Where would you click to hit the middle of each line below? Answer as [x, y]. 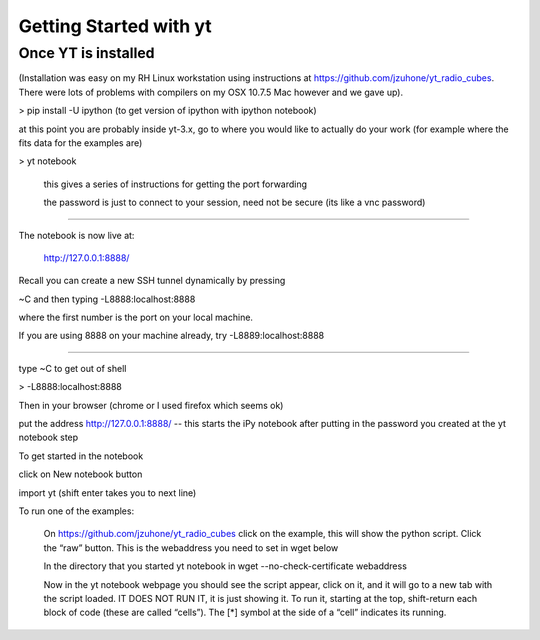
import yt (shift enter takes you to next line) [107, 492]
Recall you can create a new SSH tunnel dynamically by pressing [152, 281]
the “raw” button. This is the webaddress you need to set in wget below [191, 547]
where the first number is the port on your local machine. [136, 317]
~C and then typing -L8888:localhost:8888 [107, 299]
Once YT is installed [86, 53]
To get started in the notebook [81, 456]
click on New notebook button [80, 474]
